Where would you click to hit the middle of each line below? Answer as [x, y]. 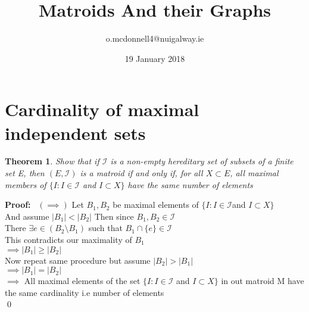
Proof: [18, 205]
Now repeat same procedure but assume [78, 260]
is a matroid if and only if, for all [141, 173]
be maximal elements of [156, 205]
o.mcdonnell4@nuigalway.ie [155, 38]
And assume [27, 216]
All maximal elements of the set [82, 281]
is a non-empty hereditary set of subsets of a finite [202, 161]
